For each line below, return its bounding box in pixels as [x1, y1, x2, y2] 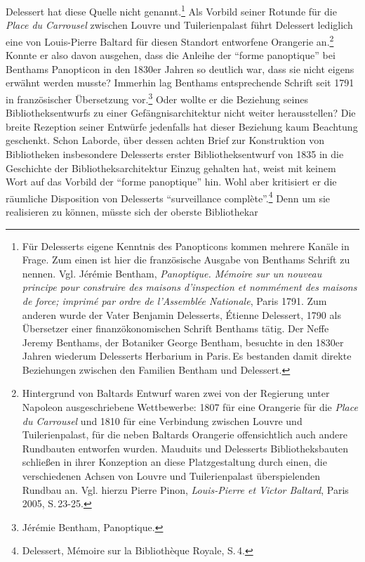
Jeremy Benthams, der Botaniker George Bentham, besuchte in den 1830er [22, 334, 344, 349]
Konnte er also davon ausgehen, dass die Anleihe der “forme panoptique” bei [6, 48, 336, 63]
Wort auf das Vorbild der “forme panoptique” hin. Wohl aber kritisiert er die [6, 174, 337, 189]
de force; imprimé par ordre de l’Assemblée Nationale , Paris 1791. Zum [22, 293, 327, 308]
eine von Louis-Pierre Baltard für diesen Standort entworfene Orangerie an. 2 [6, 32, 334, 48]
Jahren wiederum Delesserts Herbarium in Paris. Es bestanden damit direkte [22, 348, 352, 363]
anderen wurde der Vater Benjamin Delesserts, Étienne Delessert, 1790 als [22, 307, 341, 322]
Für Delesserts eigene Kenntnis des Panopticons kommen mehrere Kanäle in [22, 238, 350, 253]
